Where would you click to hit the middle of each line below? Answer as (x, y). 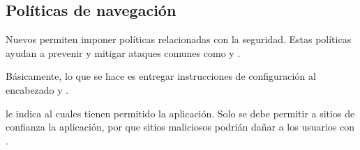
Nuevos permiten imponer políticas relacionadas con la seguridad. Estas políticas (179, 39)
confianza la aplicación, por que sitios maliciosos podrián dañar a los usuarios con (180, 127)
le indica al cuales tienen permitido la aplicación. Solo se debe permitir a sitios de (180, 113)
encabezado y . (37, 89)
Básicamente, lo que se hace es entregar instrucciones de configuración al (161, 76)
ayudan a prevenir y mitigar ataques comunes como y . (123, 52)
